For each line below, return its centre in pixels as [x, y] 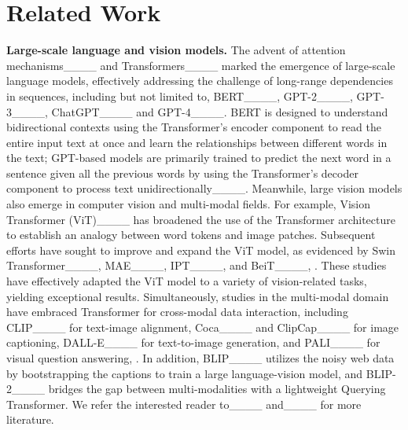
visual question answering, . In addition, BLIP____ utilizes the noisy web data [200, 358]
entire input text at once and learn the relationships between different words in [197, 142]
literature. [30, 419]
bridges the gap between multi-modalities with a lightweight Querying [217, 389]
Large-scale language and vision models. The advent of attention [176, 50]
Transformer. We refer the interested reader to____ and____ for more [184, 404]
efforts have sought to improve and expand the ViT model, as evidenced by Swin [201, 250]
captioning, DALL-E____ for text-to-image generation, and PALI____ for [193, 342]
